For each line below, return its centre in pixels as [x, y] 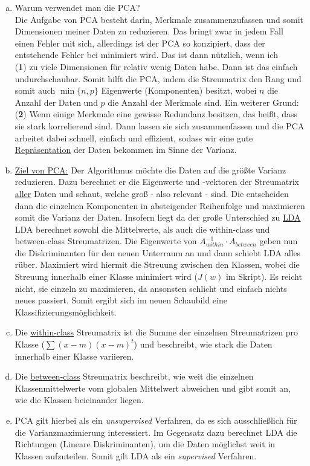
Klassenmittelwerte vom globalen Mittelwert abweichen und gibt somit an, [153, 388]
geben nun [279, 241]
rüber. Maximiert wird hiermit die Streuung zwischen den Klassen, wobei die [157, 264]
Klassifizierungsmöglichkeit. [66, 312]
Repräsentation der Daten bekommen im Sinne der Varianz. [126, 150]
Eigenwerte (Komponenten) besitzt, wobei [179, 90]
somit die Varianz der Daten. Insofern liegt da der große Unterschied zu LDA [158, 217]
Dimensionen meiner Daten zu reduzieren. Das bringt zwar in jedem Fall [149, 31]
